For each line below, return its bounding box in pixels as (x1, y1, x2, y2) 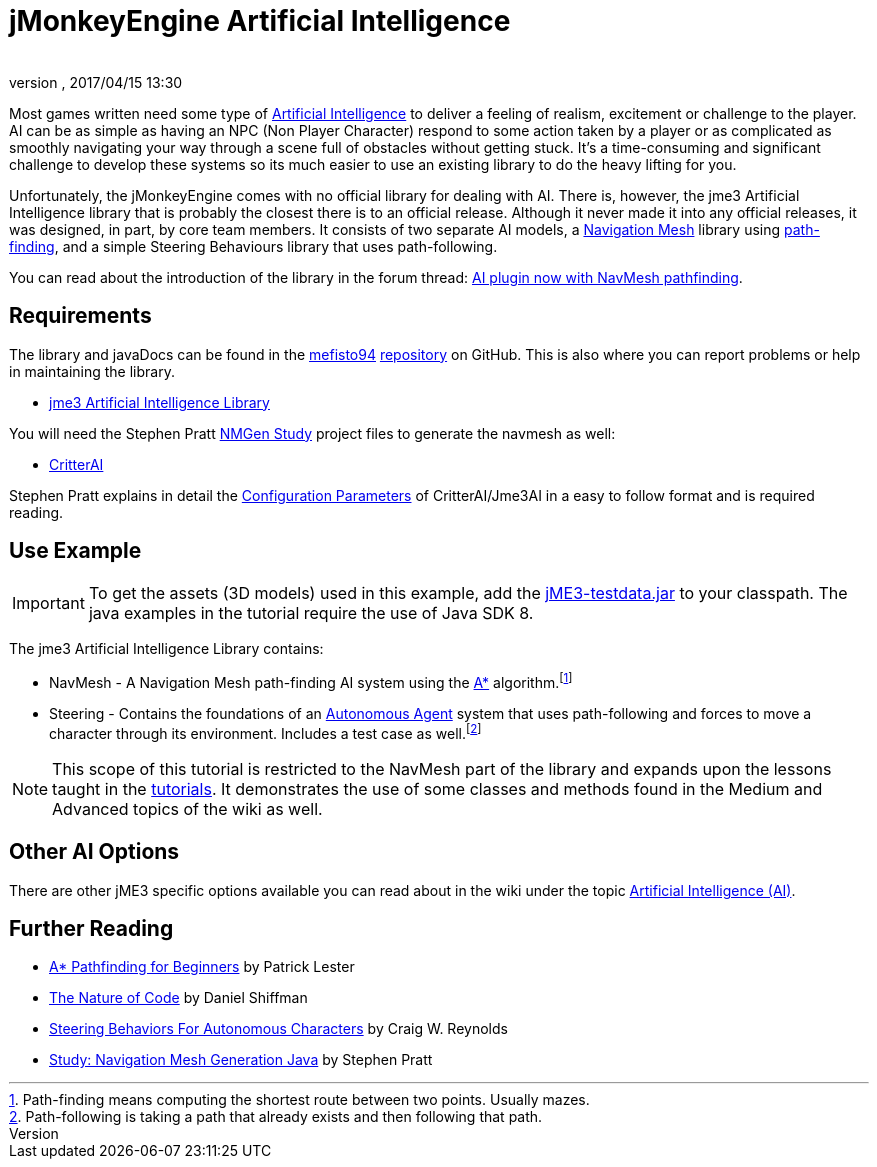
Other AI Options (9, 839, 180, 865)
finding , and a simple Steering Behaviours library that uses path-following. (9, 237, 498, 255)
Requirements (9, 303, 152, 329)
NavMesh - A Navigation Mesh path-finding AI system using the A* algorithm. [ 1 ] (49, 671, 573, 692)
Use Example (9, 538, 142, 564)
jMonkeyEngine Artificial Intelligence (9, 4, 511, 38)
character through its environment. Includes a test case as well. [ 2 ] (49, 722, 482, 742)
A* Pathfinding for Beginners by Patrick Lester (49, 958, 355, 976)
